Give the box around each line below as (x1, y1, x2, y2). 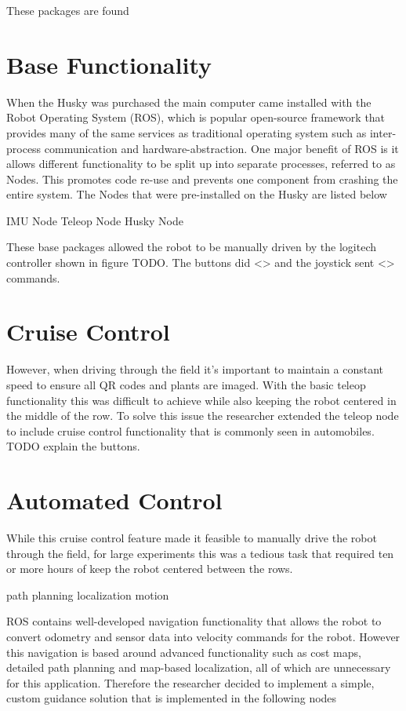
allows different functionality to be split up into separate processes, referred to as (6, 155, 396, 172)
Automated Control (6, 484, 223, 516)
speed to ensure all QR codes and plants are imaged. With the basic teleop (6, 376, 366, 392)
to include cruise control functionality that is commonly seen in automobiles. (6, 422, 375, 439)
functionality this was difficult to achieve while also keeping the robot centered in (6, 392, 397, 408)
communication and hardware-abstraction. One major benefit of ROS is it (44, 140, 399, 156)
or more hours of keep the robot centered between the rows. (6, 560, 293, 577)
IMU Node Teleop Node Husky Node (6, 212, 184, 228)
